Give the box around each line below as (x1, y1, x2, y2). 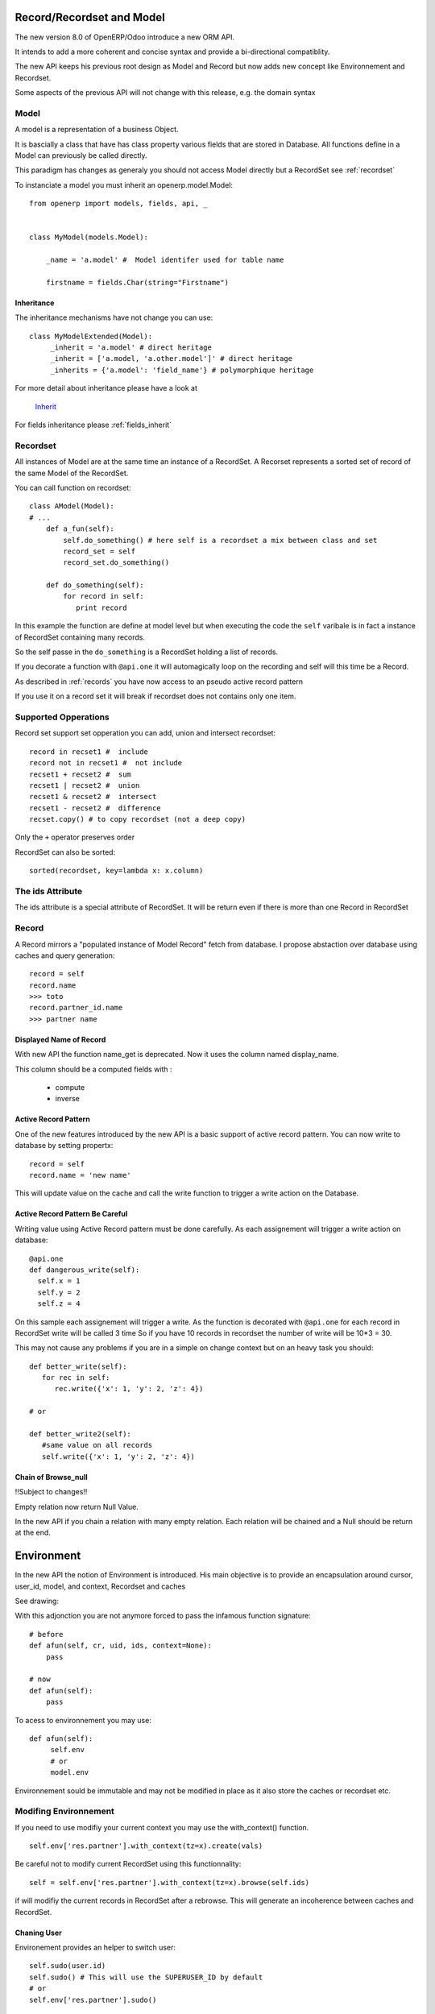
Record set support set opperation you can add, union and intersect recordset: (14, 728, 276, 738)
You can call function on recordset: (14, 483, 132, 492)
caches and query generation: (14, 951, 115, 960)
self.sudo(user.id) (29, 1962, 106, 1970)
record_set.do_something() (63, 558, 170, 567)
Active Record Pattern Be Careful (14, 1209, 128, 1219)
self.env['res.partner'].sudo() (29, 1995, 157, 2004)
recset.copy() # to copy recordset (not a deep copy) (29, 814, 246, 824)
